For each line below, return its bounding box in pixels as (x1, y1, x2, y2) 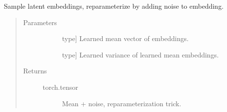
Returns (23, 66, 47, 76)
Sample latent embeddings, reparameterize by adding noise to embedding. (4, 1, 224, 11)
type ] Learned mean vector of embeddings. (62, 33, 189, 43)
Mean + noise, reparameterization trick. (62, 98, 181, 108)
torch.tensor (42, 82, 78, 92)
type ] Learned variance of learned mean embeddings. (62, 49, 219, 59)
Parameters (23, 17, 57, 27)
